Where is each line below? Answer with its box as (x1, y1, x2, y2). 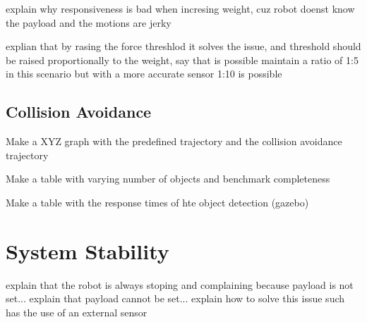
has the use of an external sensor (6, 304, 148, 319)
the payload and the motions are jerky (6, 15, 172, 30)
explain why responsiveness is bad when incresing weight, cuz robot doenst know (6, 1, 355, 16)
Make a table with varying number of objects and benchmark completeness (6, 171, 330, 186)
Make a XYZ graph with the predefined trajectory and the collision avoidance (6, 134, 342, 149)
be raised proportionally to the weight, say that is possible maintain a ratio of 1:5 (6, 52, 359, 67)
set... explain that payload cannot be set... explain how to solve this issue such (6, 291, 345, 306)
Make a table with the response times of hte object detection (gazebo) (6, 194, 309, 209)
